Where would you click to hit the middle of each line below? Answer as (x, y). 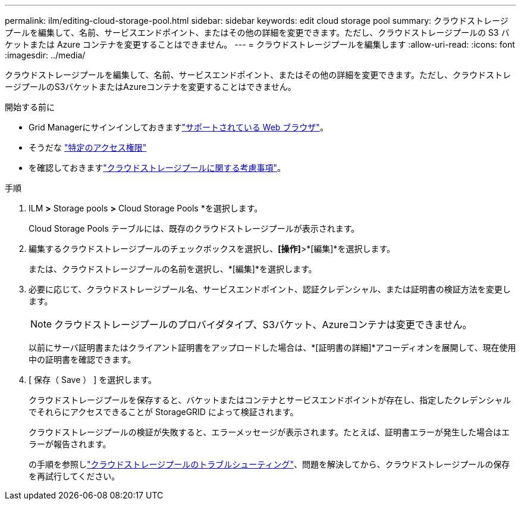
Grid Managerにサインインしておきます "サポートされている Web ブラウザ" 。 (178, 127)
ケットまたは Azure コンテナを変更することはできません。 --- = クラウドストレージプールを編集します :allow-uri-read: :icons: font (260, 44)
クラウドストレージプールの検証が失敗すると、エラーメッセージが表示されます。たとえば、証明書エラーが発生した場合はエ (269, 432)
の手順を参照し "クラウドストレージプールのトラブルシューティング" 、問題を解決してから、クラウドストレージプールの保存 (269, 464)
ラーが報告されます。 (70, 444)
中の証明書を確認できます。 (82, 359)
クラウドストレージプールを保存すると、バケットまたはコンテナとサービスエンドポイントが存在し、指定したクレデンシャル (270, 400)
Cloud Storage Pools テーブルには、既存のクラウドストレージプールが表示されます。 (194, 228)
